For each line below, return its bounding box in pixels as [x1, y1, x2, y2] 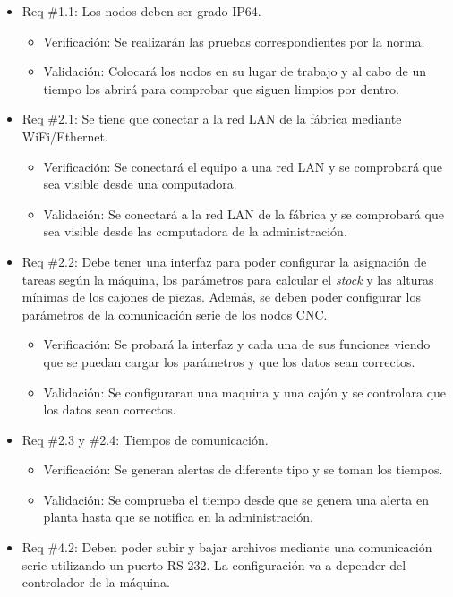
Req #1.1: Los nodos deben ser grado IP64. [21, 2, 261, 20]
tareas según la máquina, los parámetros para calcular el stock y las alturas [21, 269, 434, 288]
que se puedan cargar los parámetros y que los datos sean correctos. [43, 352, 415, 371]
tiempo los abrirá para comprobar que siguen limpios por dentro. [43, 79, 399, 98]
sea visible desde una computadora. [43, 175, 237, 193]
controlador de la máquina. [21, 573, 170, 592]
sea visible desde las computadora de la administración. [43, 222, 347, 241]
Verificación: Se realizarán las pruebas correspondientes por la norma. [43, 31, 425, 50]
